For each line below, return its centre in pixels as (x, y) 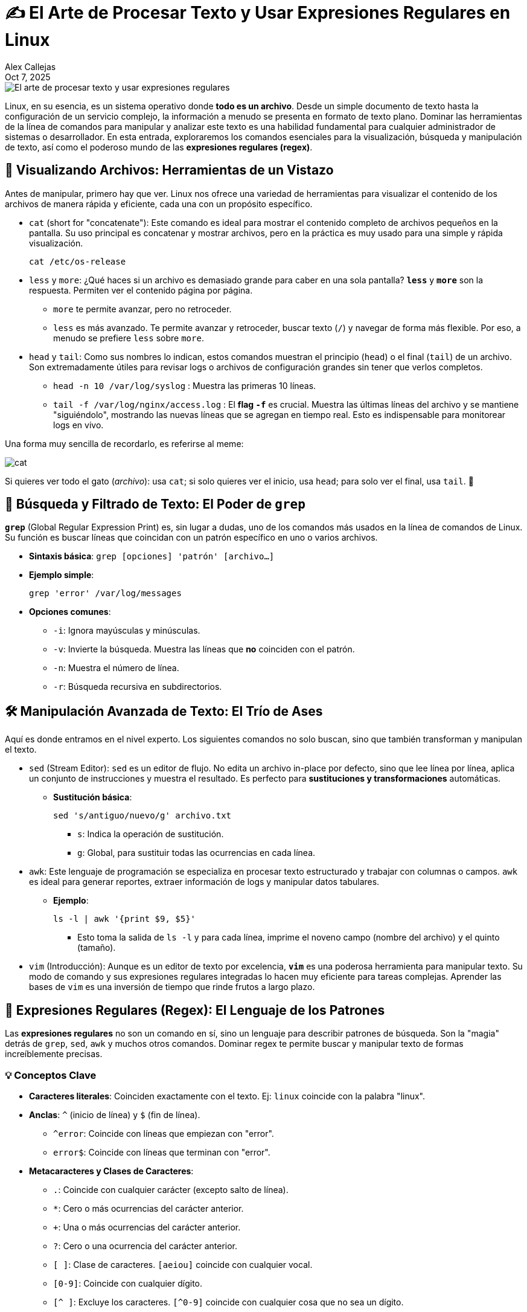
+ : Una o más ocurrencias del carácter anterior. (147, 1227)
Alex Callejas (30, 66)
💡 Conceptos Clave (51, 1075)
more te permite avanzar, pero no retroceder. (142, 309)
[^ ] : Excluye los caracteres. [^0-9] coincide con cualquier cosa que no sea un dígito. (228, 1302)
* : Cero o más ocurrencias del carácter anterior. (149, 1208)
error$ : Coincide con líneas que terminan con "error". (162, 1152)
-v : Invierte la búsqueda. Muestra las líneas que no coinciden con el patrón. (204, 649)
